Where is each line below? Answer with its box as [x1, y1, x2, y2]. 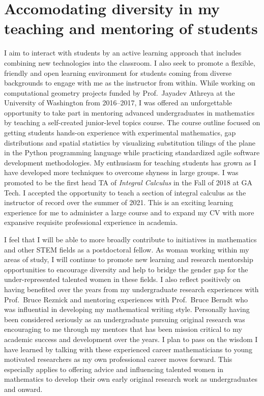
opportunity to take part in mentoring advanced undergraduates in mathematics [4, 107, 255, 118]
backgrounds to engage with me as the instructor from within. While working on [4, 77, 255, 88]
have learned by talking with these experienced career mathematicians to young [4, 344, 252, 354]
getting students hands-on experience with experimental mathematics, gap [4, 127, 236, 138]
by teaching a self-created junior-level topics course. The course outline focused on [4, 117, 260, 128]
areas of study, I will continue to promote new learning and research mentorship [4, 254, 253, 265]
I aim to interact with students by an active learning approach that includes [4, 47, 242, 58]
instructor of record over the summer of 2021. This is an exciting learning [4, 197, 233, 208]
